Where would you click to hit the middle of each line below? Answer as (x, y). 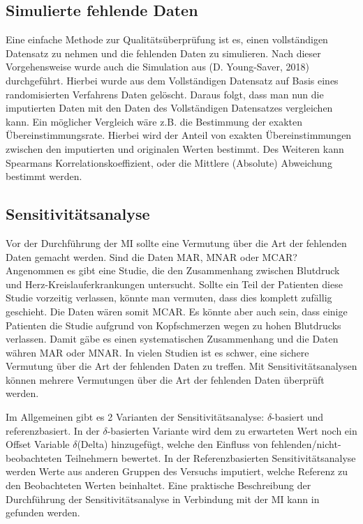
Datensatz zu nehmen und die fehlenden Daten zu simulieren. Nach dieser (163, 53)
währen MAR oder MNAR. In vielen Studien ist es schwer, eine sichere (157, 352)
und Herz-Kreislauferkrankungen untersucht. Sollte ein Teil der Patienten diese (174, 284)
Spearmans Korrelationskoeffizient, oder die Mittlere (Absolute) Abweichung (169, 162)
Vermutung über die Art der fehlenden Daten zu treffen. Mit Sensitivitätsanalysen (181, 366)
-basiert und (298, 417)
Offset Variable (38, 444)
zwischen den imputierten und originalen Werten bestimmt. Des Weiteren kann (175, 148)
